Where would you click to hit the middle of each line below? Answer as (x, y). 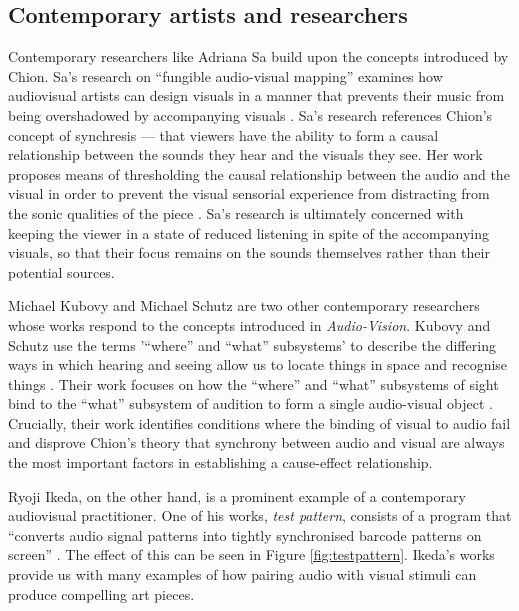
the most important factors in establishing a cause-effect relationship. (220, 462)
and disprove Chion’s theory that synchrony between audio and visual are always (256, 442)
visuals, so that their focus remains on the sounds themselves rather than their (249, 252)
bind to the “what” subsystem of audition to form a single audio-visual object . (251, 403)
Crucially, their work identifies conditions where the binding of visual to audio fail (259, 422)
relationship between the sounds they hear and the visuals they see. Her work (245, 154)
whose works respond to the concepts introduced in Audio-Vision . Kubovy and (249, 324)
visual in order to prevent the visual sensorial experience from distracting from (249, 193)
